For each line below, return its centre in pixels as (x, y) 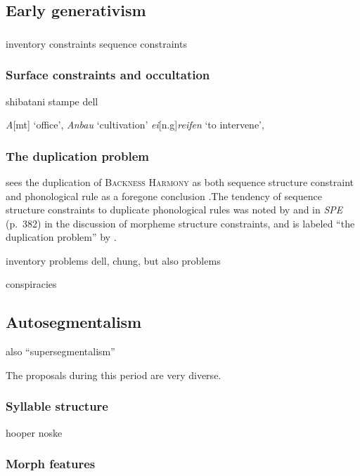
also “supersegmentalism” (60, 351)
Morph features (51, 464)
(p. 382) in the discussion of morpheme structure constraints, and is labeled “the (180, 223)
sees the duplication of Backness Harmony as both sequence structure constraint (180, 181)
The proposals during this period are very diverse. (114, 375)
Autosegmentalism (74, 322)
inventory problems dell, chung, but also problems (113, 260)
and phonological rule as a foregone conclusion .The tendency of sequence (164, 196)
